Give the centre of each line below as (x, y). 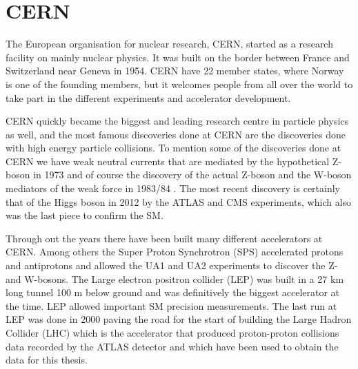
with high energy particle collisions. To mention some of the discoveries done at (173, 148)
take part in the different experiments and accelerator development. (148, 97)
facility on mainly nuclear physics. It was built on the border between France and (178, 57)
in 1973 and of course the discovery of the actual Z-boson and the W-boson (192, 175)
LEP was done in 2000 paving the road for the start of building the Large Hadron (179, 319)
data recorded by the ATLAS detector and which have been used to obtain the (172, 346)
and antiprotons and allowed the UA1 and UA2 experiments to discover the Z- (172, 265)
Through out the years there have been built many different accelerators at (164, 238)
